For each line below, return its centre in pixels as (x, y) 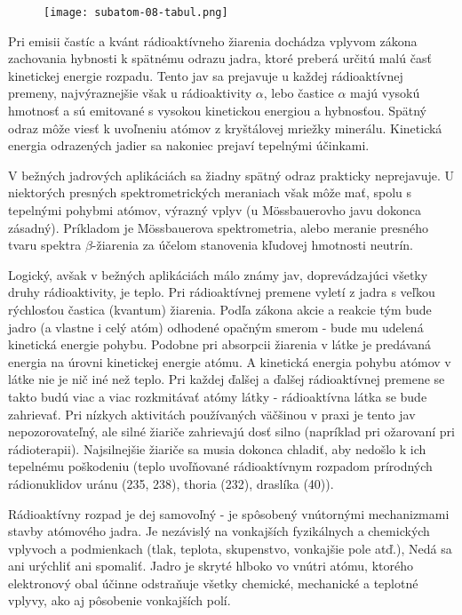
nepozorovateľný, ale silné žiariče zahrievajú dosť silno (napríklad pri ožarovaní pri (231, 431)
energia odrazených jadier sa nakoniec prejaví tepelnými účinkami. (189, 145)
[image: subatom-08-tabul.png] (136, 12)
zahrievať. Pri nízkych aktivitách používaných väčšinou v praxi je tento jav (212, 414)
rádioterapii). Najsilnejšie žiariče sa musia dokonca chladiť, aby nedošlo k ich (217, 448)
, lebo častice (299, 93)
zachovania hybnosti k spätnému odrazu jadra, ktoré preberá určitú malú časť (220, 58)
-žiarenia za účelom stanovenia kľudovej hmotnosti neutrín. (252, 245)
